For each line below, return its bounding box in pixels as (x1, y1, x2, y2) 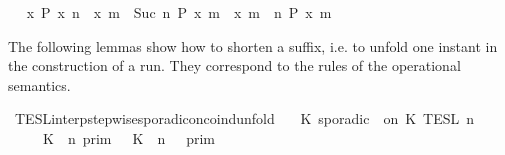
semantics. (8, 74, 71, 95)
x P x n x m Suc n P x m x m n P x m (26, 2, 332, 22)
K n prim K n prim (42, 127, 216, 148)
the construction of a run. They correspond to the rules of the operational (8, 55, 461, 76)
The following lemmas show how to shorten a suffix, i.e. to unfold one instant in (8, 35, 498, 56)
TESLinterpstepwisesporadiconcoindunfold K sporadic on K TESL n (14, 108, 475, 129)
